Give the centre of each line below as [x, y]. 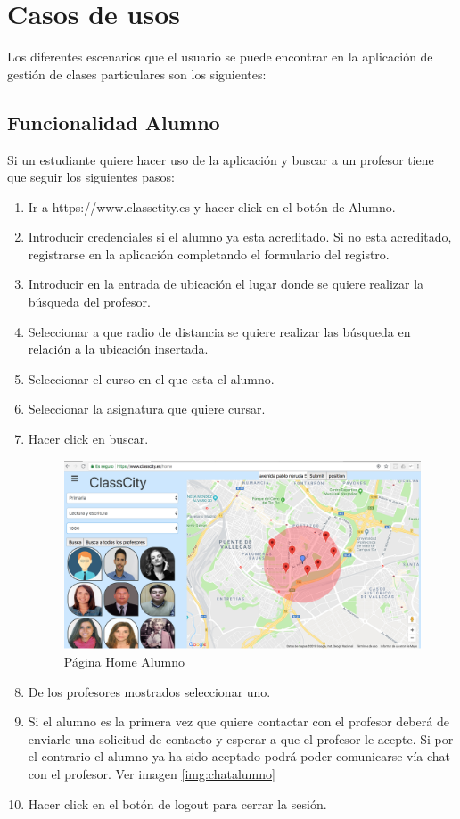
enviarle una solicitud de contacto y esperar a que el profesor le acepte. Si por [241, 738]
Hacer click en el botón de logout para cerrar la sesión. [177, 803]
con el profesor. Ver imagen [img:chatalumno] [152, 774]
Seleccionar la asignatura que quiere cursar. [147, 409]
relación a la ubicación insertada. [118, 349]
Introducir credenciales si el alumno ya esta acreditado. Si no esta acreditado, [240, 237]
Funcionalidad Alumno [114, 122]
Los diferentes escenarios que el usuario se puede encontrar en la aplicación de [220, 57]
